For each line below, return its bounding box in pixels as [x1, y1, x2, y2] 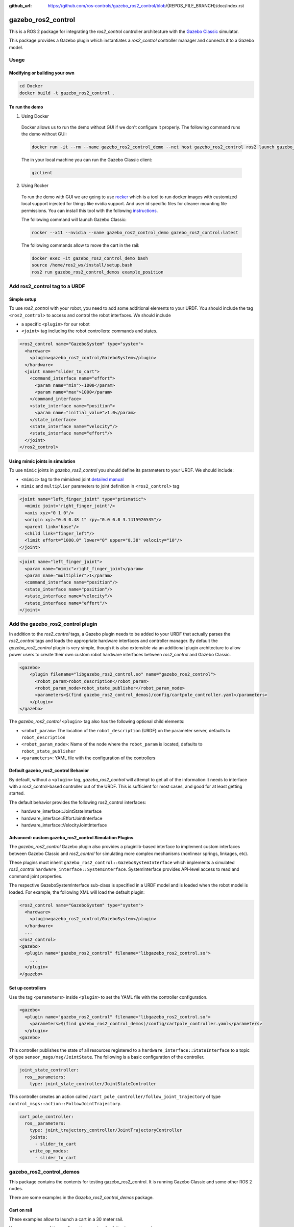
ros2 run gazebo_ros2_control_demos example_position [31, 269, 164, 275]
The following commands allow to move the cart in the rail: [21, 242, 140, 248]
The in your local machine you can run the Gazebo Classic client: [21, 157, 153, 163]
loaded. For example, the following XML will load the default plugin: [9, 889, 145, 895]
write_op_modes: [29, 1148, 69, 1153]
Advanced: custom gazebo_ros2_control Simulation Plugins [9, 834, 134, 840]
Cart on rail [9, 1207, 32, 1213]
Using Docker [21, 113, 49, 119]
